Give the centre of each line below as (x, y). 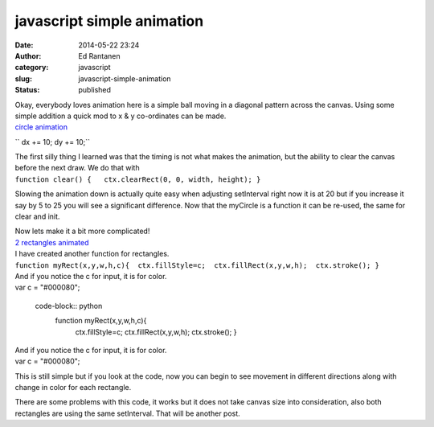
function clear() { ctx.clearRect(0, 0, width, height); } (138, 179)
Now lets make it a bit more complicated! (82, 231)
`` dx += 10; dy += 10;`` (52, 142)
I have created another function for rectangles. (92, 254)
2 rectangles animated (52, 242)
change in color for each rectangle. (73, 388)
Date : (24, 45)
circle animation (41, 127)
